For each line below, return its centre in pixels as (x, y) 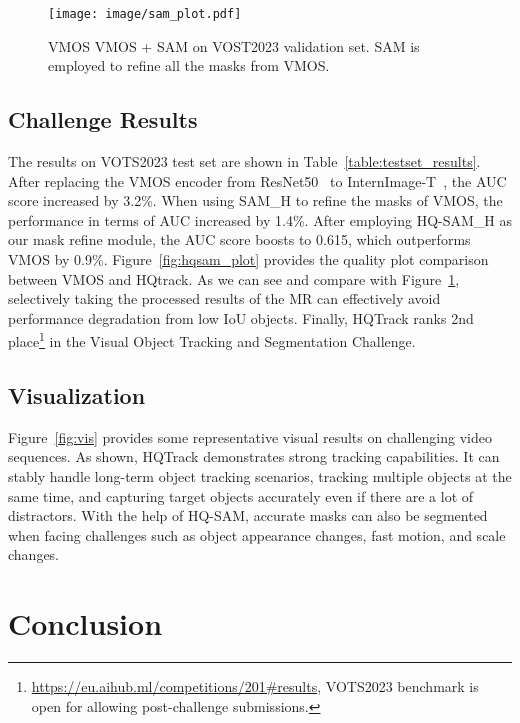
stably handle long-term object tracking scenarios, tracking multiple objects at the (260, 476)
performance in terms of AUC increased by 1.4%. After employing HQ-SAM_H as (260, 219)
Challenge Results (103, 119)
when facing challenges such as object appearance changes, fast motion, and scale (257, 534)
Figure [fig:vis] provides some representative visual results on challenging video (250, 436)
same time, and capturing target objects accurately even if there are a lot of (241, 495)
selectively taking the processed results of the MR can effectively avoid (224, 298)
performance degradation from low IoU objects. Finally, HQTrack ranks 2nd (241, 317)
